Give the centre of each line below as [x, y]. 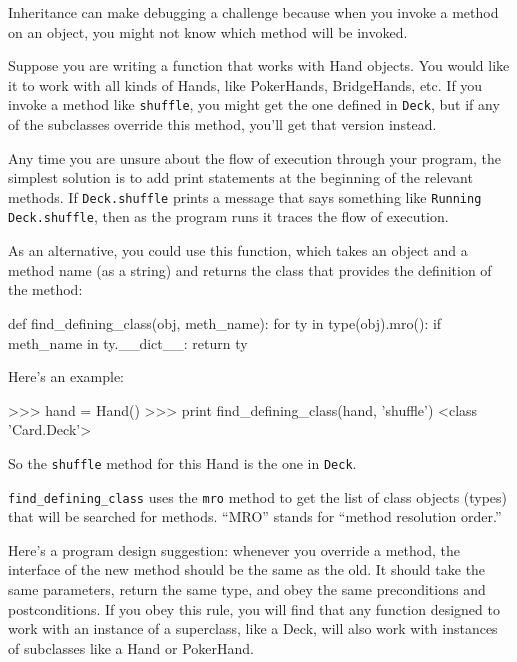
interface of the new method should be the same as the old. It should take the [247, 569]
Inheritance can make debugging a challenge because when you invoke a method [253, 12]
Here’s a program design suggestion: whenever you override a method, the [234, 549]
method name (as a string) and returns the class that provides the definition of [250, 269]
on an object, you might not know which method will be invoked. [208, 31]
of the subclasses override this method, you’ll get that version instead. [222, 124]
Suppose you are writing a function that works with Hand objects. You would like [259, 65]
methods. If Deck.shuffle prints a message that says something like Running [245, 196]
